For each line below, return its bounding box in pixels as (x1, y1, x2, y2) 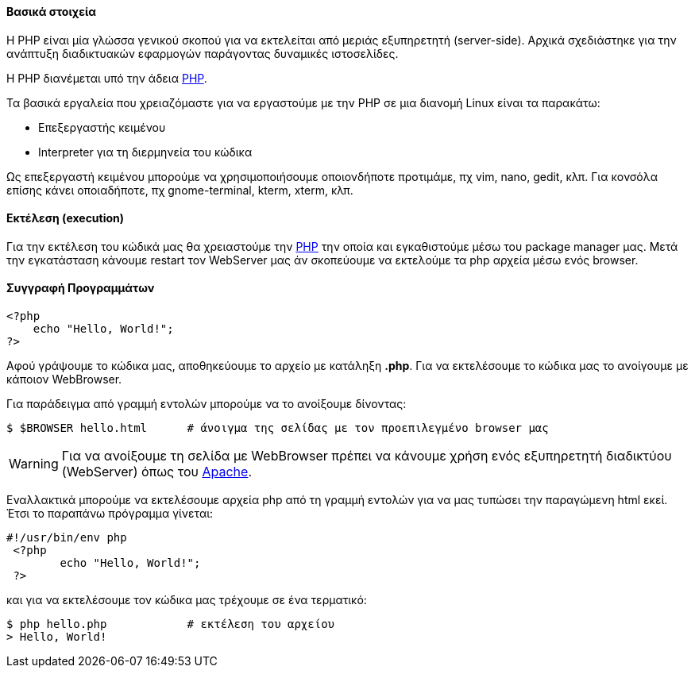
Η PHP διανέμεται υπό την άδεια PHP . (6, 71, 207, 85)
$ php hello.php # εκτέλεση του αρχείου (6, 618, 335, 631)
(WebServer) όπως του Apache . (61, 464, 252, 480)
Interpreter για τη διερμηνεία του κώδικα (38, 144, 253, 159)
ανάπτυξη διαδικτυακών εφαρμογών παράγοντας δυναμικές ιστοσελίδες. (6, 46, 399, 60)
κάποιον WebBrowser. (6, 372, 122, 387)
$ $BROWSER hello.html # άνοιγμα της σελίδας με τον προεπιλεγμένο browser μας (6, 422, 549, 435)
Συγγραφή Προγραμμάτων (6, 281, 155, 295)
